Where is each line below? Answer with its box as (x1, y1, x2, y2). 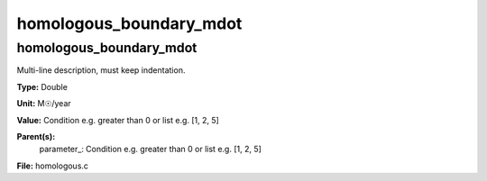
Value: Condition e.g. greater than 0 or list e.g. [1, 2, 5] (16, 114, 220, 125)
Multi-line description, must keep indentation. (16, 65, 186, 76)
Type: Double (16, 81, 68, 92)
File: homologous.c (16, 160, 89, 171)
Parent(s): (16, 131, 56, 141)
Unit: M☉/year (16, 98, 71, 109)
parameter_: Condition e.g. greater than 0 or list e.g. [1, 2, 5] (39, 144, 262, 155)
